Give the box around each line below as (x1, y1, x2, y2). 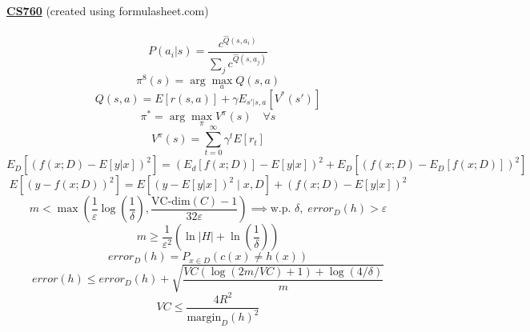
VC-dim (151, 195, 191, 207)
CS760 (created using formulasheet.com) (6, 2, 209, 18)
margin (187, 312, 222, 324)
